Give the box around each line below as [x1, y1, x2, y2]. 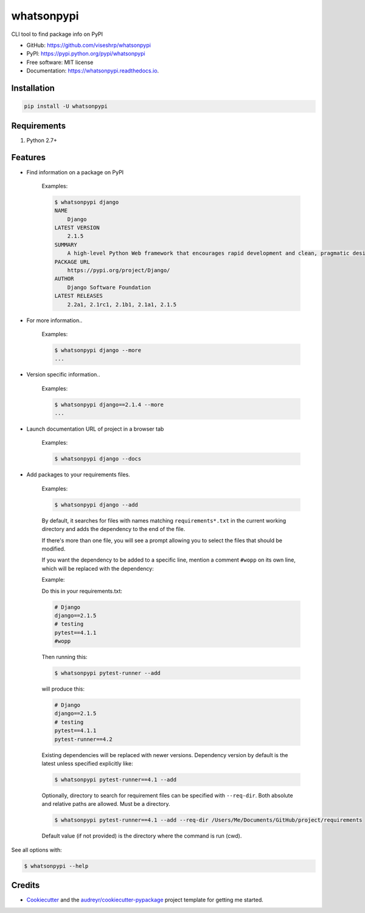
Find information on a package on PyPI [26, 168, 124, 176]
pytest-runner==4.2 [54, 736, 113, 742]
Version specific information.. [26, 371, 100, 378]
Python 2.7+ [26, 136, 58, 144]
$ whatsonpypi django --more [54, 347, 142, 353]
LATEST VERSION [54, 224, 100, 231]
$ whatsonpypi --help [24, 862, 89, 869]
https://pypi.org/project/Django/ [67, 267, 170, 274]
